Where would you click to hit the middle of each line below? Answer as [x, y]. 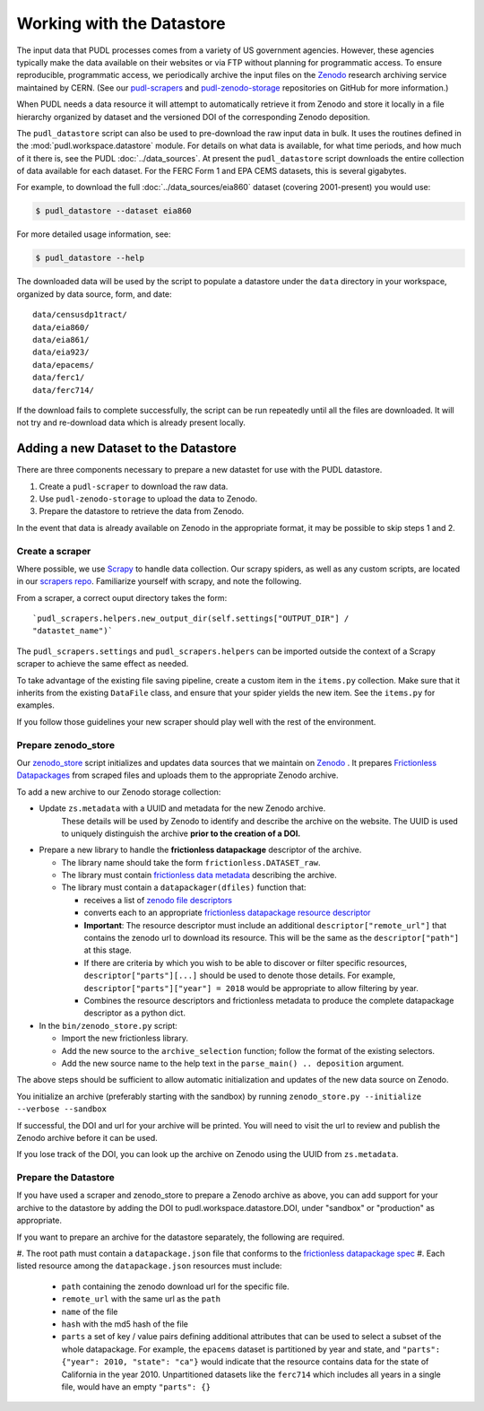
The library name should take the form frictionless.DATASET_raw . [191, 862]
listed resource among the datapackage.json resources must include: [149, 1266]
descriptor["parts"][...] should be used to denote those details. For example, [240, 976]
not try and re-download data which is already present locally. [131, 422]
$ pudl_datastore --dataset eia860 [113, 211]
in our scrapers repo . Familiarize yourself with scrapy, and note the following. [159, 581]
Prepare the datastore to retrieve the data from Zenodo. [142, 511]
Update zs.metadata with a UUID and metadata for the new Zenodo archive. [182, 808]
